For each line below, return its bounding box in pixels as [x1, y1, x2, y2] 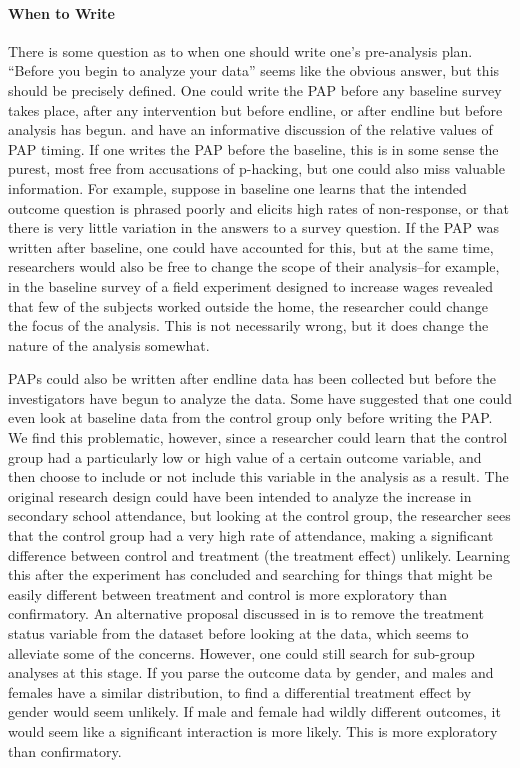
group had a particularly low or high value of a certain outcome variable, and [8, 446, 482, 467]
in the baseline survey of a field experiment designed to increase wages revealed [8, 275, 494, 296]
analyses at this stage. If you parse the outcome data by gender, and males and [8, 662, 494, 683]
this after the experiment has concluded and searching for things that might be [8, 564, 493, 585]
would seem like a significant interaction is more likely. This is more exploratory [8, 720, 498, 741]
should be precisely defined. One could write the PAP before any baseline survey [8, 79, 502, 100]
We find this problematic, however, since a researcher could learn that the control [8, 427, 508, 448]
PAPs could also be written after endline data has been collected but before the [8, 368, 497, 389]
